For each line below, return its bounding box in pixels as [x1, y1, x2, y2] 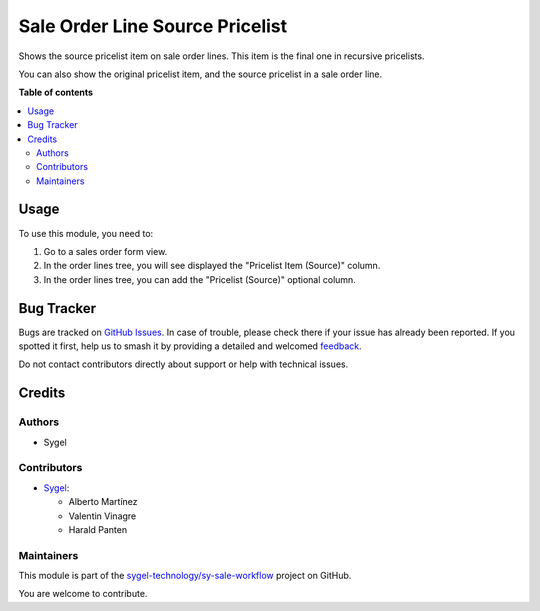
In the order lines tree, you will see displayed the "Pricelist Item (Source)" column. [43, 260, 381, 272]
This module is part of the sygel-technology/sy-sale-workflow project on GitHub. [18, 570, 352, 582]
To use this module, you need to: [18, 227, 154, 239]
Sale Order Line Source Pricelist [18, 15, 288, 37]
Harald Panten [68, 523, 128, 535]
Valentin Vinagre [68, 510, 137, 522]
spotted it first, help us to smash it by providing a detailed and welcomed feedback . [18, 340, 362, 352]
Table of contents [18, 86, 94, 99]
